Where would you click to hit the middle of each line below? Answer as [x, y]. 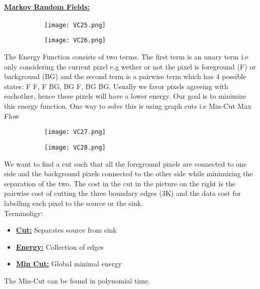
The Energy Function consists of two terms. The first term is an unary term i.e [126, 57]
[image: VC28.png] [75, 147]
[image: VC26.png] [75, 41]
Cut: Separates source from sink [66, 230]
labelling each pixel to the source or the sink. [74, 203]
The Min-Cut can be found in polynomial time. [77, 280]
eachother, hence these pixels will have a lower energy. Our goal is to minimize [125, 96]
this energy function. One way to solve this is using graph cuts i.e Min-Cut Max [128, 106]
